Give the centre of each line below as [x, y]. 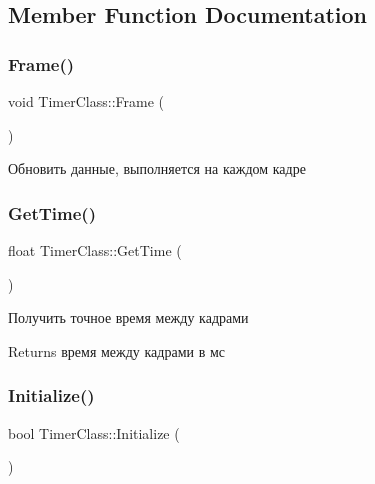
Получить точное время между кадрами [128, 317]
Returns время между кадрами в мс [117, 350]
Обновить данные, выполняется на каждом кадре [157, 168]
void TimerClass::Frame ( [86, 101]
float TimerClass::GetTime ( [95, 250]
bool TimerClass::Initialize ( [94, 432]
